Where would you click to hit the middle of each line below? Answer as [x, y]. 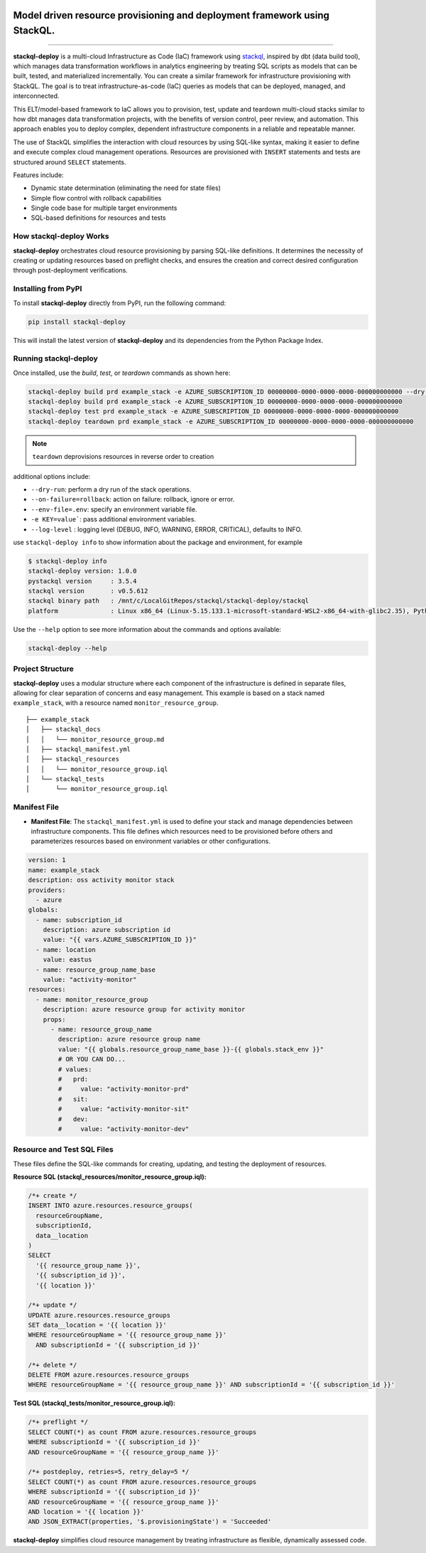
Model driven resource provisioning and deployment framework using [171, 15]
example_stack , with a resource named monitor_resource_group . [116, 703]
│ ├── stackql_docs [63, 730]
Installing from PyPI [48, 289]
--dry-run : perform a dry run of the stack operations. [111, 489]
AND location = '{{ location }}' [86, 1511]
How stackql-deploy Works [61, 236]
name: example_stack [64, 870]
